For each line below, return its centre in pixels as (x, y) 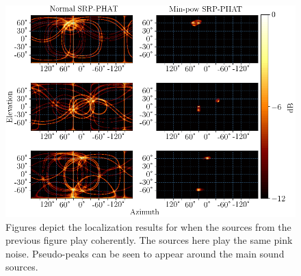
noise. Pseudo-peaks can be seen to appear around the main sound (145, 253)
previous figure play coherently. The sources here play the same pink (149, 240)
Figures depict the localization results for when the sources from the (148, 226)
